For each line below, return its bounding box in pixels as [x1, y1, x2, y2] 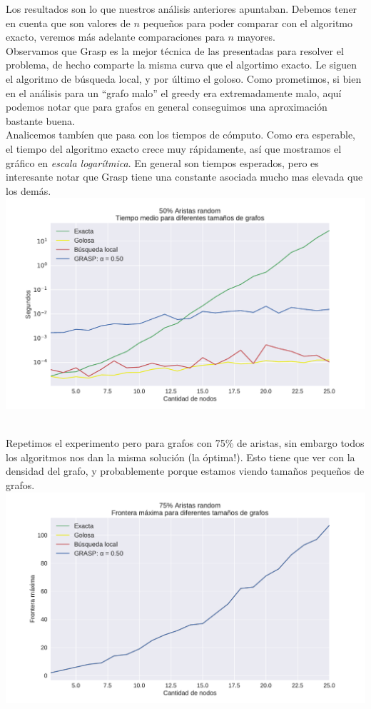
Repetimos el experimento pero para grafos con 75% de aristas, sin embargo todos [6, 436, 365, 451]
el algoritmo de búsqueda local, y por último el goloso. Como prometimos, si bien [6, 71, 362, 86]
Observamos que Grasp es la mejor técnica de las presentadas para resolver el [6, 43, 344, 58]
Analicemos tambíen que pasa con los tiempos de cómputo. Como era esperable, [6, 127, 356, 142]
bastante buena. [6, 113, 75, 128]
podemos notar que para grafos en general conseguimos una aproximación [6, 99, 327, 114]
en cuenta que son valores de [6, 15, 131, 30]
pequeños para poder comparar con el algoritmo [143, 15, 353, 30]
